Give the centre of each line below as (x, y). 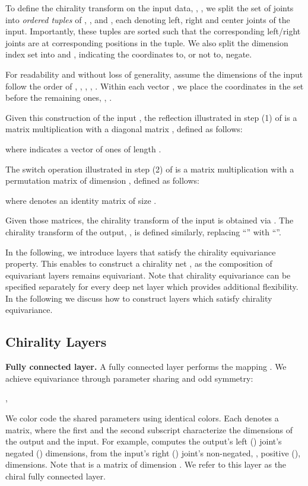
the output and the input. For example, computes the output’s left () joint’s (144, 441)
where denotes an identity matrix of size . (81, 200)
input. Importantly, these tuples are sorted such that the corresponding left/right (153, 31)
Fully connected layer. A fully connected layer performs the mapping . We (146, 367)
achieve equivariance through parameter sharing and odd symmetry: (129, 378)
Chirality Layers (56, 342)
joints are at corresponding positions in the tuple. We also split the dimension (147, 42)
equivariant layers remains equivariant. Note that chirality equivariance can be (148, 275)
